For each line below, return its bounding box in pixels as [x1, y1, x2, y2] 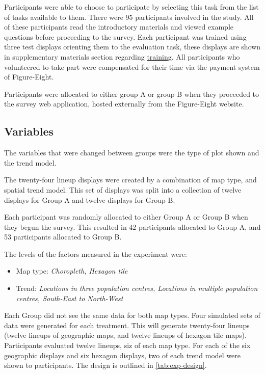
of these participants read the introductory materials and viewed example [4, 21, 233, 32]
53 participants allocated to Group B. [4, 231, 122, 242]
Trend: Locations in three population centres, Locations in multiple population [16, 283, 258, 293]
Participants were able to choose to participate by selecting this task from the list [4, 2, 259, 12]
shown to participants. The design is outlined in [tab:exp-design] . [4, 360, 207, 370]
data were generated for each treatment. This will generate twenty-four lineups [4, 319, 250, 330]
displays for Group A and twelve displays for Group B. [4, 194, 175, 205]
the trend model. [4, 157, 57, 168]
